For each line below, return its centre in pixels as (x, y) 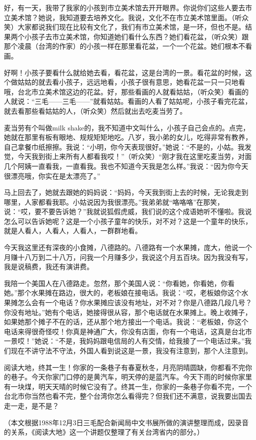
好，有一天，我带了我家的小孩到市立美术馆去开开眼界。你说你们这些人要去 (125, 7)
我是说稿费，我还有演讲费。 (49, 267)
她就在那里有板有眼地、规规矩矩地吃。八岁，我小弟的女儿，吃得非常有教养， (128, 137)
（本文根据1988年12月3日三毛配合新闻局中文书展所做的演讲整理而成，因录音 (126, 422)
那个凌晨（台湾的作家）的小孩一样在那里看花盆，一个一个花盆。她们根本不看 (128, 46)
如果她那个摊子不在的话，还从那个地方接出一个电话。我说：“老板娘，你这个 (126, 322)
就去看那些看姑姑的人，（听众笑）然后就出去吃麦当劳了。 (95, 110)
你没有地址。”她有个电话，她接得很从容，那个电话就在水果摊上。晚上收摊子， (128, 312)
